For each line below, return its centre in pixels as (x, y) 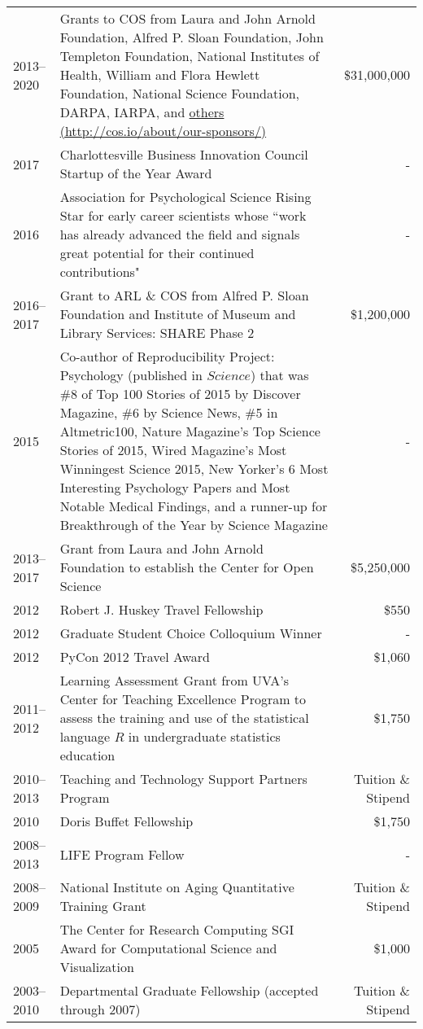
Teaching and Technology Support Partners (183, 779)
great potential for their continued (157, 253)
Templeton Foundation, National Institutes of (190, 56)
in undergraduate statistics (204, 736)
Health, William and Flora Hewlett (160, 74)
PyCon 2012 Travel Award (135, 657)
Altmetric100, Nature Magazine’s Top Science (190, 431)
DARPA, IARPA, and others (142, 112)
